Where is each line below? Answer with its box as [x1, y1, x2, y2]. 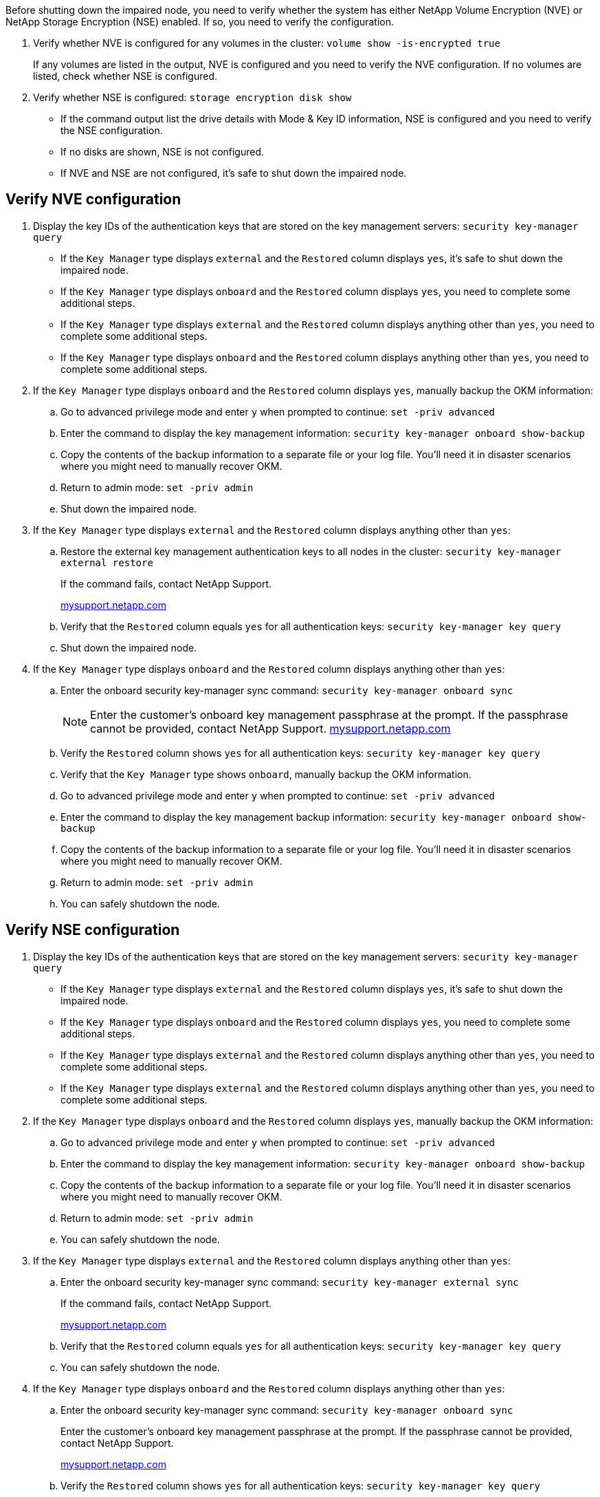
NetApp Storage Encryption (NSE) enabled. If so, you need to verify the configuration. [5, 16, 395, 28]
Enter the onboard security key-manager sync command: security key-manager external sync [60, 1275, 519, 1288]
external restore [60, 557, 153, 568]
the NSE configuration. [60, 125, 163, 136]
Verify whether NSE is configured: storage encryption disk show [33, 91, 352, 103]
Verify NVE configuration [5, 191, 181, 208]
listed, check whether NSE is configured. [33, 70, 218, 82]
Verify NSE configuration [5, 921, 180, 939]
